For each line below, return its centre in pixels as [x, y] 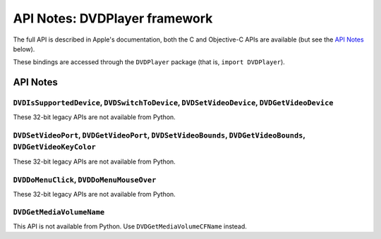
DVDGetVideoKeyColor [55, 147]
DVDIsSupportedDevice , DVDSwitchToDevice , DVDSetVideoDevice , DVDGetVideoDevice [173, 103]
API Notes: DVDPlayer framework [113, 18]
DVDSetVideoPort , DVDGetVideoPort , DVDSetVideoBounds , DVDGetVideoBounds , [159, 135]
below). [24, 49]
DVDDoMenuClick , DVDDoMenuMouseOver [85, 180]
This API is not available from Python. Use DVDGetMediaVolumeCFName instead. [130, 226]
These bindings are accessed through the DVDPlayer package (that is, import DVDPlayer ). [149, 62]
